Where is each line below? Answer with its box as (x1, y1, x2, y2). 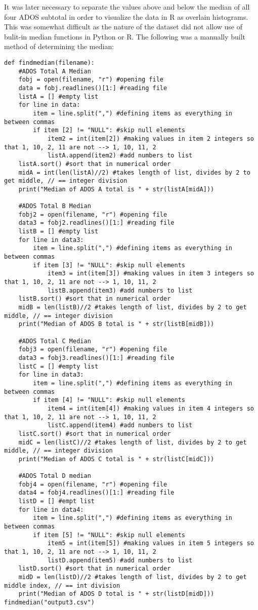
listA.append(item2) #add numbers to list (47, 152, 193, 159)
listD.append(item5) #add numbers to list (47, 556, 193, 564)
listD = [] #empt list (18, 498, 95, 505)
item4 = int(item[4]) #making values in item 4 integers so (47, 404, 254, 412)
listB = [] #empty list (18, 228, 99, 235)
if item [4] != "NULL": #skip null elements (33, 396, 185, 404)
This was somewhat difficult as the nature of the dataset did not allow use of (4, 21, 243, 32)
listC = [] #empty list (18, 362, 99, 370)
